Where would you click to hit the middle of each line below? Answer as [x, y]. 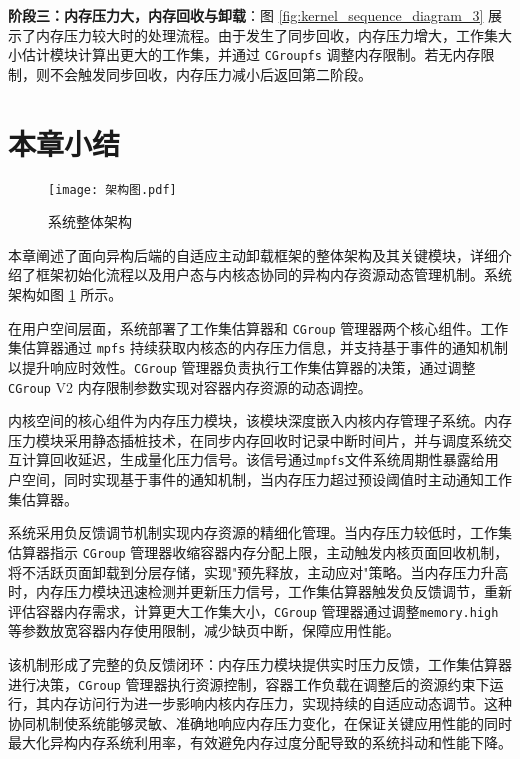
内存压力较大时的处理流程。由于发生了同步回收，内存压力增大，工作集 [266, 34]
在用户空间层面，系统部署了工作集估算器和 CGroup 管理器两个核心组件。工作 [258, 327]
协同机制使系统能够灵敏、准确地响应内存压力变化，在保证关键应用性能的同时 [260, 722]
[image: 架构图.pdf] [112, 189]
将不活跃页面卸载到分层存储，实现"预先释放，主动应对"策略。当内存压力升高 [258, 571]
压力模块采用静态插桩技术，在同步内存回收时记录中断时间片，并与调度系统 [253, 439]
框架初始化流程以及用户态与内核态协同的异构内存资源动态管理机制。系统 [273, 274]
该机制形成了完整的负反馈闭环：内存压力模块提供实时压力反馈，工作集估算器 [260, 663]
